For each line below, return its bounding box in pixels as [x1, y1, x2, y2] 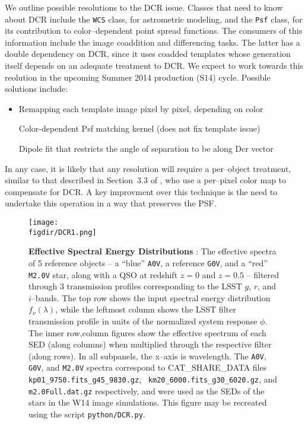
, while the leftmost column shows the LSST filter [55, 303, 236, 315]
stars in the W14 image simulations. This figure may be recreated [28, 396, 267, 409]
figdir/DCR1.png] [28, 228, 97, 237]
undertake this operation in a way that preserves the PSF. [5, 197, 217, 209]
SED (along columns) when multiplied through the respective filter [28, 338, 272, 350]
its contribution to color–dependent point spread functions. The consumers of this [5, 24, 303, 37]
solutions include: [5, 82, 68, 95]
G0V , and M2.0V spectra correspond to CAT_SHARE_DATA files [28, 361, 267, 374]
